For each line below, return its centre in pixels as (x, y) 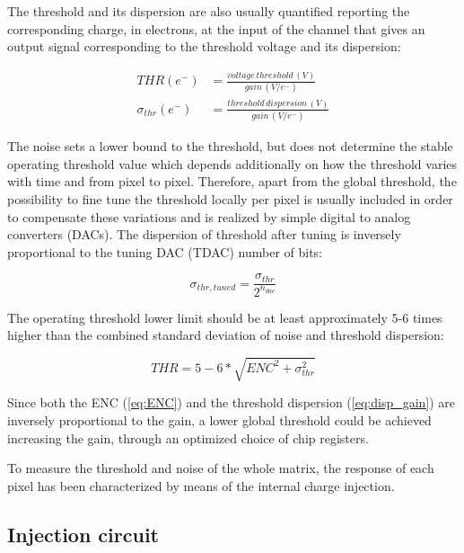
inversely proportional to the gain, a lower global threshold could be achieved (219, 420)
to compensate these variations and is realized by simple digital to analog (209, 216)
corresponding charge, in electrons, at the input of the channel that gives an (216, 28)
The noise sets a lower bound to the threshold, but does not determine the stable (230, 146)
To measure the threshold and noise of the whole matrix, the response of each (221, 468)
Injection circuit (83, 534)
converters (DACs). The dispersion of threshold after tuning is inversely (204, 234)
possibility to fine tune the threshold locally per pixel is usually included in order (230, 198)
